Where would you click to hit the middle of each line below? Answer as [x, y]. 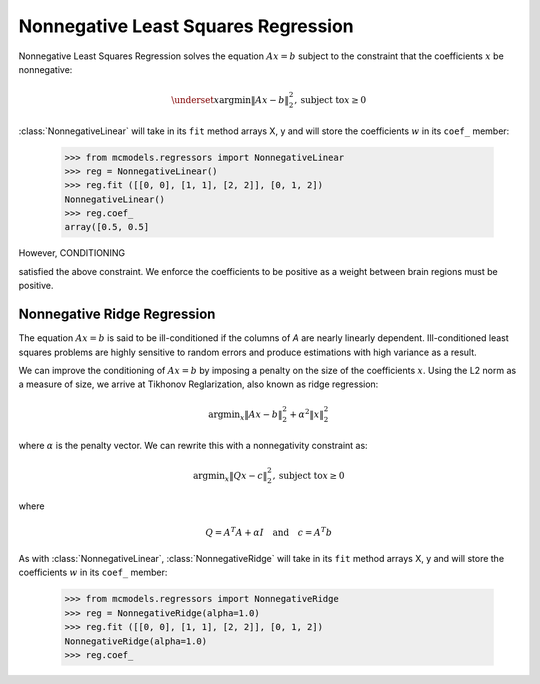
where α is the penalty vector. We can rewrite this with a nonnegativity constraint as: [193, 445]
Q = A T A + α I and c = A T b [269, 531]
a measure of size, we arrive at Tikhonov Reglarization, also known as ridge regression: [198, 384]
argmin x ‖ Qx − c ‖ [230, 477]
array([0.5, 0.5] [107, 227]
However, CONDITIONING [71, 253]
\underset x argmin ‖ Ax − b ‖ [230, 99]
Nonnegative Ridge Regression [117, 314]
